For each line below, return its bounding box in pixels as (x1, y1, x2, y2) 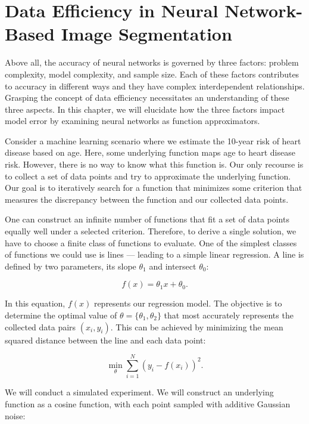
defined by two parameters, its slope (5, 259, 136, 272)
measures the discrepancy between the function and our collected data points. (5, 193, 289, 205)
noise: (5, 409, 26, 422)
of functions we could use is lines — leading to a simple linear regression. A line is (5, 248, 304, 261)
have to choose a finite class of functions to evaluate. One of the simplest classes (5, 236, 297, 249)
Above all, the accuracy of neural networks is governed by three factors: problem (5, 56, 299, 69)
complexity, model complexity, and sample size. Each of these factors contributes (5, 67, 299, 80)
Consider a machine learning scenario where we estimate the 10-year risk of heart (5, 134, 301, 147)
